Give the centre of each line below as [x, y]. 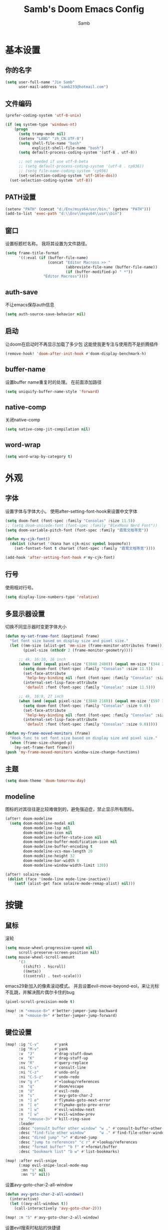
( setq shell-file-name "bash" [50, 143]
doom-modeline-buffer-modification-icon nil [70, 842]
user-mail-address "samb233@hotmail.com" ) [63, 87]
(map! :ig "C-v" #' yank [37, 1044]
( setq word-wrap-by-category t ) [39, 456]
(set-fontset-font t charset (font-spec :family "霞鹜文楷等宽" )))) [85, 549]
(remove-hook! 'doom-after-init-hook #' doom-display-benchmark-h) [76, 354]
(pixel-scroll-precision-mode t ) [40, 1002]
